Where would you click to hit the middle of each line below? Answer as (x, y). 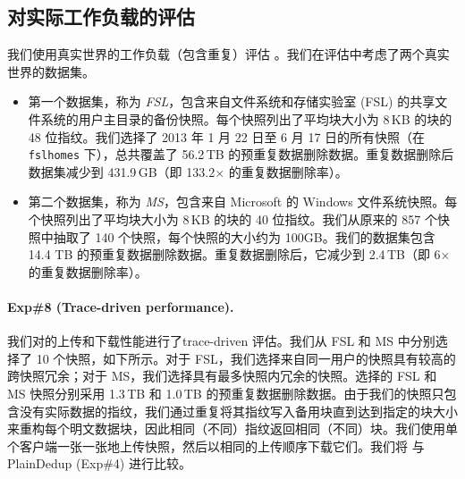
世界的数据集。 (51, 71)
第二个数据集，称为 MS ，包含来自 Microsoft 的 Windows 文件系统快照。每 (243, 202)
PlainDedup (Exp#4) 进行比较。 (99, 463)
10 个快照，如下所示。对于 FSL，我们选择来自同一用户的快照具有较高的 (246, 358)
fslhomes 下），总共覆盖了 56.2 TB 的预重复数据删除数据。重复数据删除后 (241, 154)
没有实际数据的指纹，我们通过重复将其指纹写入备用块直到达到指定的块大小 (238, 411)
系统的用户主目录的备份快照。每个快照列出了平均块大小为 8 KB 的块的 (246, 118)
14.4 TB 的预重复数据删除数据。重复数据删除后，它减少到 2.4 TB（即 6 (234, 254)
